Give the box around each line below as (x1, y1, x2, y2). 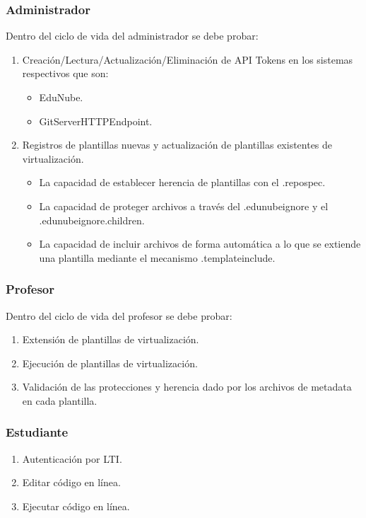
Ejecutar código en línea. (22, 498, 130, 513)
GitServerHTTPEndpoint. (39, 113, 153, 128)
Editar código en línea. (22, 475, 121, 490)
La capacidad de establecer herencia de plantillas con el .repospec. (39, 175, 326, 190)
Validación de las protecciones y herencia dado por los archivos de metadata (22, 379, 352, 394)
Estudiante (6, 423, 69, 441)
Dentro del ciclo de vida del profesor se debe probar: (6, 308, 232, 323)
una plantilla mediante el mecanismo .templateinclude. (39, 250, 276, 265)
